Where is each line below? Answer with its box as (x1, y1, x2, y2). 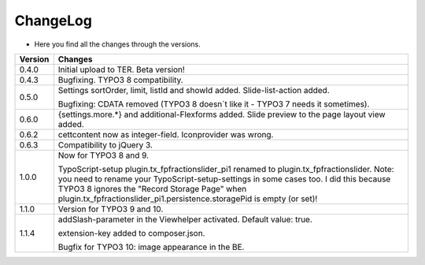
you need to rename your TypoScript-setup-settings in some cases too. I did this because (57, 174, 391, 185)
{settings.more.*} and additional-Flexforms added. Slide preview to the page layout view (57, 109, 386, 120)
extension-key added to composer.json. (57, 227, 205, 238)
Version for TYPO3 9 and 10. (57, 203, 164, 215)
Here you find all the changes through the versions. (34, 39, 201, 49)
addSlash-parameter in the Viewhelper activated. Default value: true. (57, 214, 312, 225)
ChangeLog (14, 12, 92, 29)
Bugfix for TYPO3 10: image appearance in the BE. (57, 241, 245, 252)
